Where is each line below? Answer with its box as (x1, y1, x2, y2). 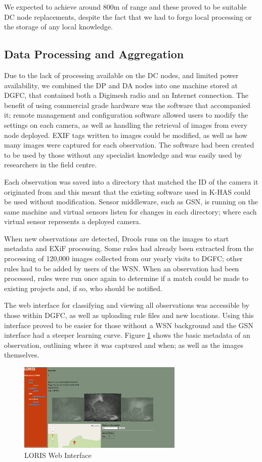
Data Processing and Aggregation (4, 46, 184, 62)
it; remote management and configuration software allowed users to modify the (4, 110, 248, 120)
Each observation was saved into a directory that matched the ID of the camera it (4, 176, 258, 187)
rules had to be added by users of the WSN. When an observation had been (4, 263, 239, 273)
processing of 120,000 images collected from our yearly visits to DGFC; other (4, 253, 243, 264)
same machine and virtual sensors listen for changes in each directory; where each (4, 206, 257, 217)
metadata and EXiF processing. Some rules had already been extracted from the (4, 243, 254, 254)
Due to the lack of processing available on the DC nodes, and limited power (4, 69, 239, 80)
